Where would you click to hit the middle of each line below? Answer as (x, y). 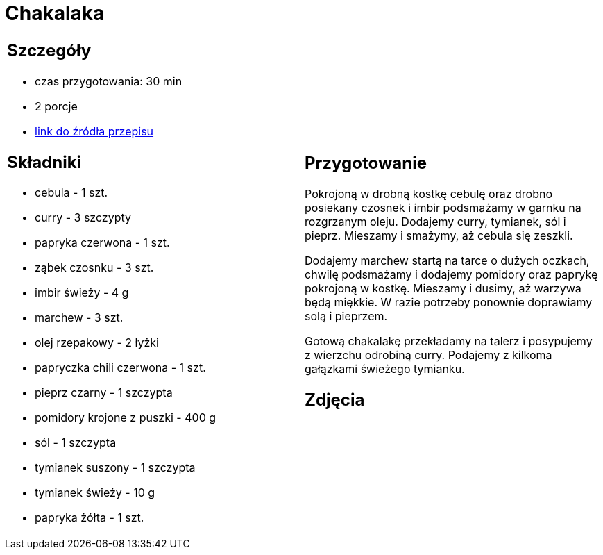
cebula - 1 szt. (71, 193)
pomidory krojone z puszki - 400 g (126, 418)
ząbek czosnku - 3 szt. (94, 268)
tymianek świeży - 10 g (95, 493)
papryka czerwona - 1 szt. (102, 243)
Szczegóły (49, 50)
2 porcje (56, 106)
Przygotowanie (366, 163)
